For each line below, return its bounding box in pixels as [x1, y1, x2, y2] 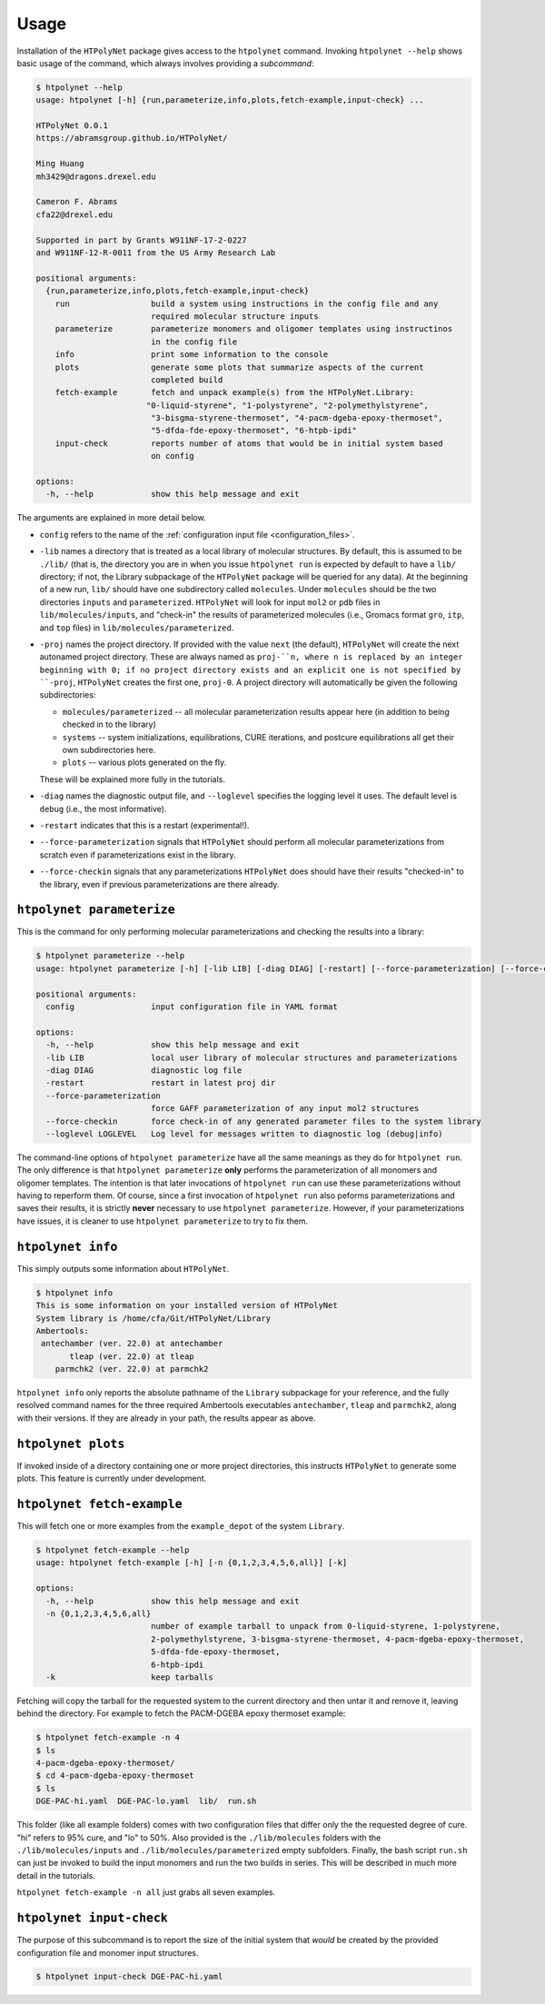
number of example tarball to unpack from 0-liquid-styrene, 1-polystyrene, [150, 1622, 501, 1632]
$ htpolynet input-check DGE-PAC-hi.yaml [35, 1971, 223, 1982]
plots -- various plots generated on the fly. [62, 757, 227, 768]
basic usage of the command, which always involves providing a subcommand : [16, 57, 314, 68]
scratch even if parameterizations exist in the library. [39, 849, 236, 860]
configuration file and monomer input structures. [16, 1947, 199, 1958]
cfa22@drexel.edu [35, 209, 114, 220]
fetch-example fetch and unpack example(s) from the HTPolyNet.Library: [54, 387, 415, 398]
